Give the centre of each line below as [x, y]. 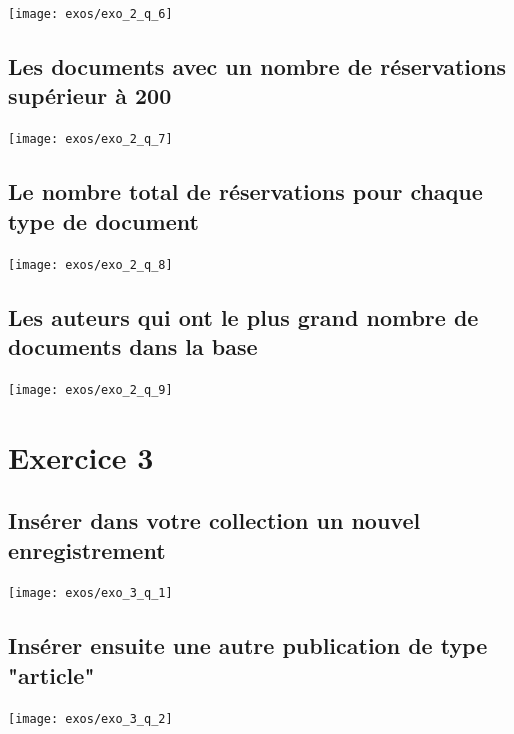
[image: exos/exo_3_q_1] [90, 593]
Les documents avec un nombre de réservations [257, 66]
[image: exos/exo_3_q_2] [90, 718]
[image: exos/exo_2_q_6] [90, 14]
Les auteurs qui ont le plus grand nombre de [243, 316]
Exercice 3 [81, 456]
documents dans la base [133, 345]
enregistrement [87, 549]
